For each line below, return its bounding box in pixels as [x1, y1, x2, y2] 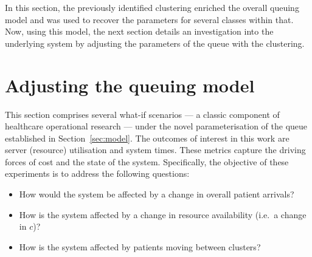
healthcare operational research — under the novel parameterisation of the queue [5, 120, 308, 132]
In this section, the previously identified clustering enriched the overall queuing [5, 1, 299, 13]
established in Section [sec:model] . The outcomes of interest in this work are [5, 131, 289, 144]
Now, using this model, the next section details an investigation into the [5, 25, 274, 38]
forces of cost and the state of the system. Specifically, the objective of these [5, 155, 289, 168]
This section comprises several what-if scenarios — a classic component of [5, 108, 280, 120]
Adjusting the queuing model [5, 72, 255, 97]
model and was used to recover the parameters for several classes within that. [5, 13, 294, 26]
